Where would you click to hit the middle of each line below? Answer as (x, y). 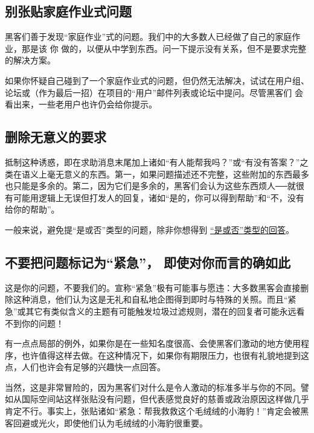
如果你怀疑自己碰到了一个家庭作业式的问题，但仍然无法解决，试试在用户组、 (157, 80)
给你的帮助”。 (32, 209)
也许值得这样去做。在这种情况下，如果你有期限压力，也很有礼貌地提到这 (165, 355)
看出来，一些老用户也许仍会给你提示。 (81, 104)
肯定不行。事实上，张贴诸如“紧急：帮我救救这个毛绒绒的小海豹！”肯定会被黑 (157, 411)
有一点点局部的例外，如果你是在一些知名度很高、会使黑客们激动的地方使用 (153, 343)
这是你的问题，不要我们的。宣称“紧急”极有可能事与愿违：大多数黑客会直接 (153, 287)
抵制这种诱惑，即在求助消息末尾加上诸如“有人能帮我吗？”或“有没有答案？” (152, 162)
